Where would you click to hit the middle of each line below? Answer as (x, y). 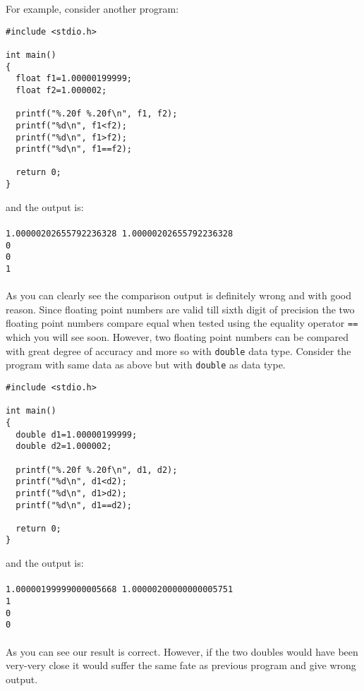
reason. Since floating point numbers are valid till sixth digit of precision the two (180, 309)
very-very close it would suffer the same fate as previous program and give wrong (181, 665)
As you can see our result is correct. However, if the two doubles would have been (182, 651)
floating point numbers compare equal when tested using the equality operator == (182, 323)
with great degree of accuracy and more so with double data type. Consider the (178, 350)
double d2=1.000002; (64, 446)
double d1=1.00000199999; (77, 434)
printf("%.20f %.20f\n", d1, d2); (97, 470)
